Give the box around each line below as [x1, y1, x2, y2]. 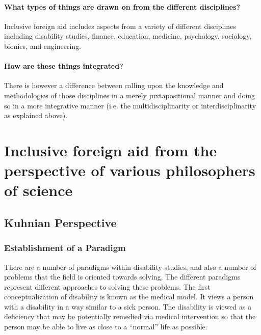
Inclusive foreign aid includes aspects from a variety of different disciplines [4, 20, 236, 31]
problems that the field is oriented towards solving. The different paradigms [4, 271, 241, 282]
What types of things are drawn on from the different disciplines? [4, 1, 241, 12]
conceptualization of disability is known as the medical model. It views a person [4, 291, 254, 302]
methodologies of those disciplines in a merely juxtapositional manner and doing [4, 90, 255, 100]
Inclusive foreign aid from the [4, 139, 217, 160]
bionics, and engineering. [4, 40, 82, 51]
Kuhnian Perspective [4, 214, 117, 230]
